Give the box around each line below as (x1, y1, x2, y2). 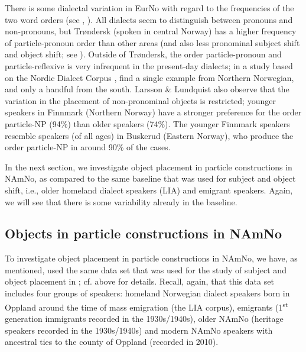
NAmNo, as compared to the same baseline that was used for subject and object (5, 172, 296, 185)
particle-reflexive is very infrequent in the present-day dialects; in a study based (5, 59, 293, 72)
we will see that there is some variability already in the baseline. (5, 195, 237, 208)
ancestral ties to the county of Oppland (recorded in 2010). (5, 335, 219, 348)
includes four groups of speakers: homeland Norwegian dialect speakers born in (5, 287, 290, 299)
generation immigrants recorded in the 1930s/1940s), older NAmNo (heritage (5, 312, 284, 324)
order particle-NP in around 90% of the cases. (5, 141, 171, 153)
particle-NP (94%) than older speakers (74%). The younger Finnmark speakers (5, 117, 290, 130)
